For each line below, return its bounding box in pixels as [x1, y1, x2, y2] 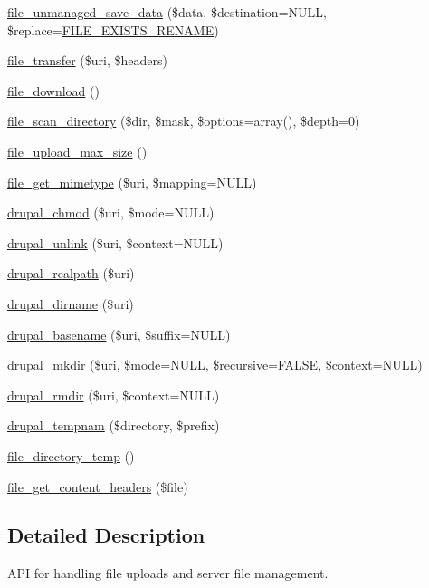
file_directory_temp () [7, 446, 135, 465]
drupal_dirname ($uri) [7, 294, 134, 313]
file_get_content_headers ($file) [7, 477, 188, 496]
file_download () [7, 81, 100, 100]
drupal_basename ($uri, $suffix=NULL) [7, 324, 231, 343]
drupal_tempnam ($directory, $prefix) [7, 416, 220, 435]
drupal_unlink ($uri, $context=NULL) [7, 233, 224, 252]
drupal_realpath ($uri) [7, 264, 135, 283]
